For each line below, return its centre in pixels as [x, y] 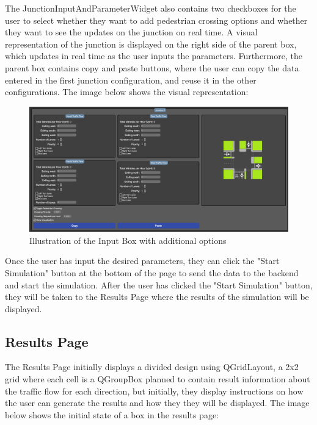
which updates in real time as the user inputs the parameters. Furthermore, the [154, 56]
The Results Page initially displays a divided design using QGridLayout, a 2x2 [152, 367]
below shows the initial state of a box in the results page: [112, 414]
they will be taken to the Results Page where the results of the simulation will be [157, 297]
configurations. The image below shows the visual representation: [127, 92]
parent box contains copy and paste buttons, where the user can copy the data [152, 67]
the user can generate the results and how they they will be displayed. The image [157, 403]
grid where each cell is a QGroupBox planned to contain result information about [158, 379]
